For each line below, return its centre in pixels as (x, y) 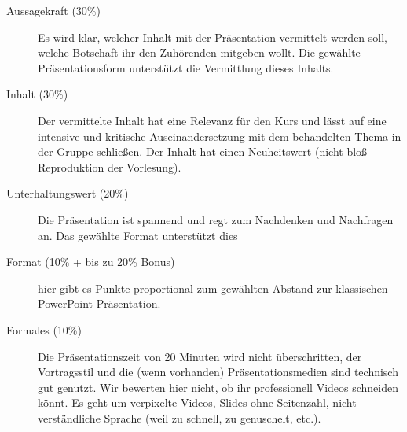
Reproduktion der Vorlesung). (110, 166)
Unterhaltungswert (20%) (68, 193)
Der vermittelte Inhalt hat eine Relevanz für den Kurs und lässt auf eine (212, 120)
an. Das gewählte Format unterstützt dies (138, 235)
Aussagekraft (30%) (53, 10)
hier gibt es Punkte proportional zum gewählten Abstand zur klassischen (213, 288)
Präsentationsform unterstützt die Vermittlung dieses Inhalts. (186, 67)
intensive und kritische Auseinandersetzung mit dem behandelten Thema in (220, 136)
